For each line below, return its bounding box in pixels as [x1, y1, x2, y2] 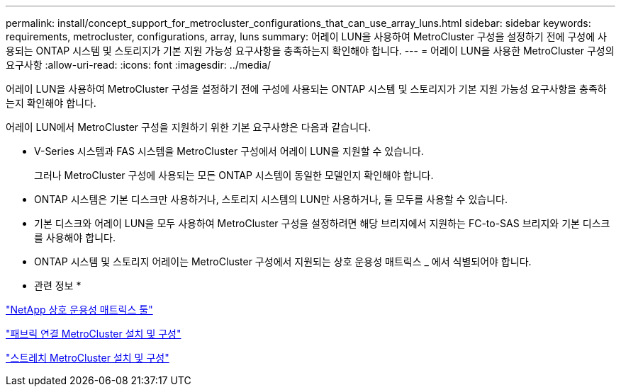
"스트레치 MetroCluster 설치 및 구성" [6, 352, 169, 364]
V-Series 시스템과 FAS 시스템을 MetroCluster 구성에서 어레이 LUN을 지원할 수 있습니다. [34, 145, 424, 157]
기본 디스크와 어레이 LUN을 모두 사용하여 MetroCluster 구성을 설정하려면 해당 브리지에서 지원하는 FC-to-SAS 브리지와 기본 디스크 [34, 217, 610, 229]
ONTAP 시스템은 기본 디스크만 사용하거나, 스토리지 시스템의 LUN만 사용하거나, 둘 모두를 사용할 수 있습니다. [34, 193, 508, 205]
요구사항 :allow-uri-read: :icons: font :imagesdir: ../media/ [6, 59, 272, 71]
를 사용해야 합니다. [34, 231, 116, 243]
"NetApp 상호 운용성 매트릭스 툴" [6, 304, 153, 316]
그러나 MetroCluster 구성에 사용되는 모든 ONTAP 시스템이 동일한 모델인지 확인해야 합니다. [34, 169, 434, 181]
